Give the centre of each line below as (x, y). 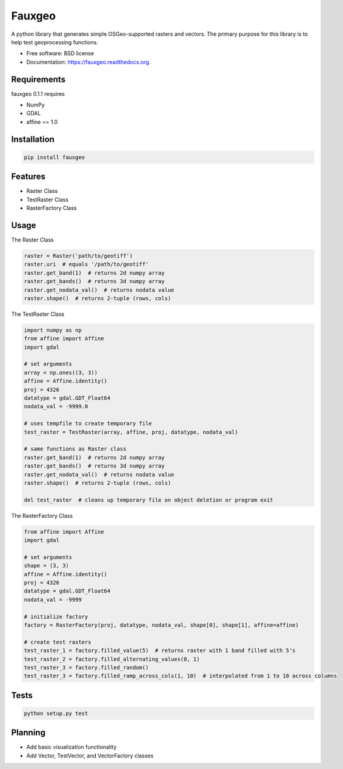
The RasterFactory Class (42, 515)
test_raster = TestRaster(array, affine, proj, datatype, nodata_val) (131, 432)
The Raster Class (32, 240)
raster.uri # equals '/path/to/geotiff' (86, 264)
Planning (28, 733)
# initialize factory (56, 616)
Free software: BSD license (60, 53)
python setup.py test (56, 713)
